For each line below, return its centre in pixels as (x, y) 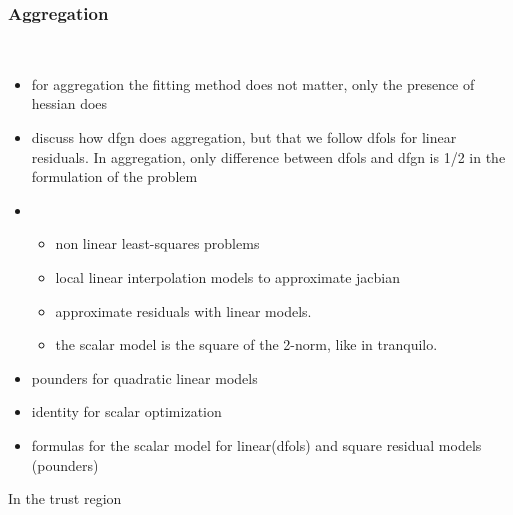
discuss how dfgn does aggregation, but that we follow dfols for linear (244, 137)
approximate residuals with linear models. (183, 310)
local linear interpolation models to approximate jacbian (227, 276)
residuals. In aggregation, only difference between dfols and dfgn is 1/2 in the (268, 156)
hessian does (69, 103)
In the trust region (65, 498)
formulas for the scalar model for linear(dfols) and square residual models (256, 444)
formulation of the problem (114, 176)
